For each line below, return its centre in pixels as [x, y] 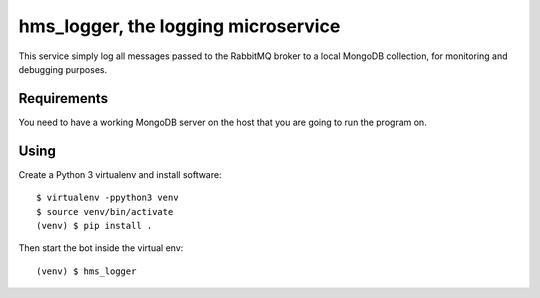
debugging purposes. [63, 69]
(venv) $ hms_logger [86, 271]
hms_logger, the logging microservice [179, 26]
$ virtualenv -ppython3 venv [107, 198]
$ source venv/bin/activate [105, 211]
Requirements [63, 98]
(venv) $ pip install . [94, 225]
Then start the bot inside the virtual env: [101, 248]
